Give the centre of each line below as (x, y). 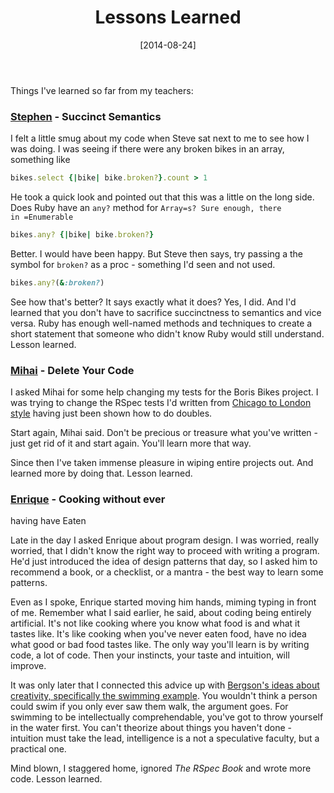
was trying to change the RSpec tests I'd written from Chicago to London (161, 403)
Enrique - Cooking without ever (88, 499)
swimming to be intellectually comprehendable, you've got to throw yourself (167, 717)
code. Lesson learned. (56, 779)
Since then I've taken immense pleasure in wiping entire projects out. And (162, 463)
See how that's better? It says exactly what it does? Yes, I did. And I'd (153, 302)
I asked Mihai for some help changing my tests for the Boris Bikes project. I (164, 392)
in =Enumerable (42, 217)
